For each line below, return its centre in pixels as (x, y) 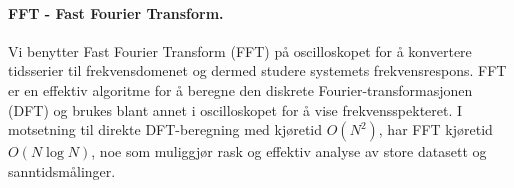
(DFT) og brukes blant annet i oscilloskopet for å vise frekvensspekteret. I (235, 109)
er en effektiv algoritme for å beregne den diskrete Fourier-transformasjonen (240, 89)
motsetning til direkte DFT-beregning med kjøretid (165, 129)
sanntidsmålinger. (62, 170)
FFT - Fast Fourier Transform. (116, 12)
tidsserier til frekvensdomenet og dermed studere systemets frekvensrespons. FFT (257, 70)
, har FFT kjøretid (435, 129)
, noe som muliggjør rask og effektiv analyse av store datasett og (289, 151)
